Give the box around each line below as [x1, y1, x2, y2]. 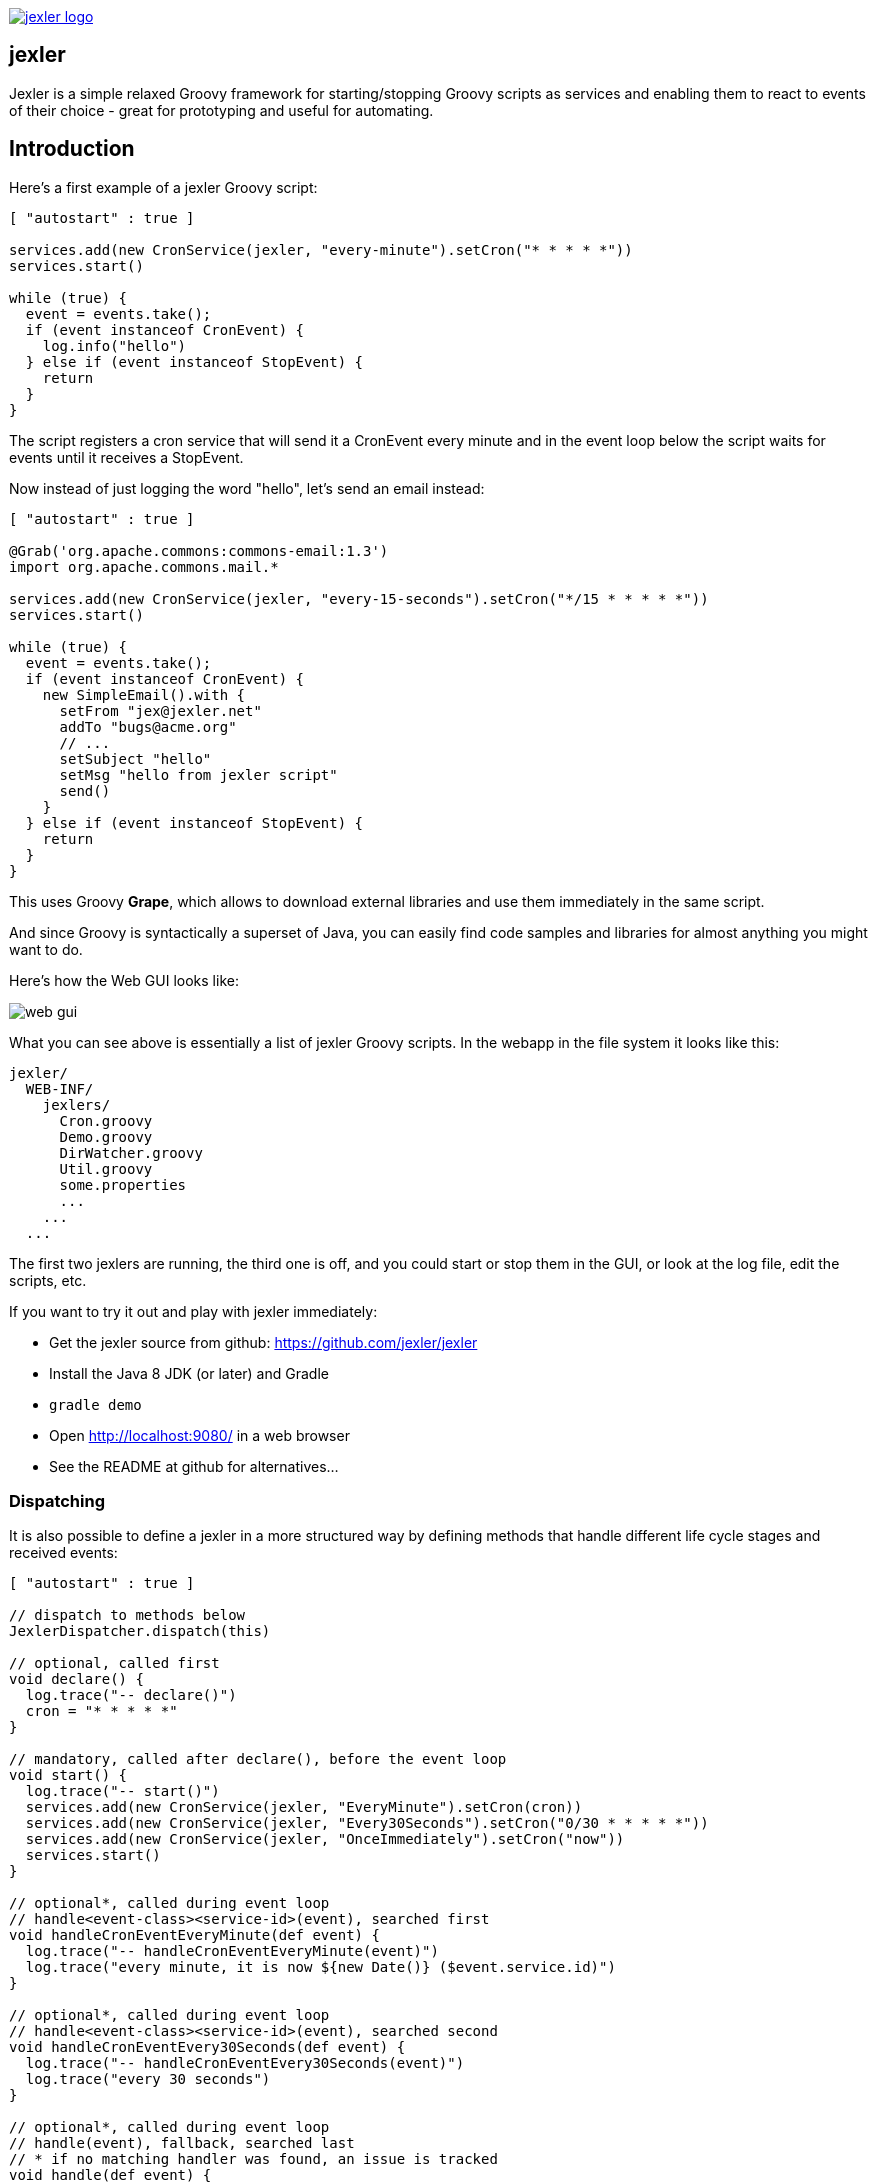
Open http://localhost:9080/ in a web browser [49, 1426, 350, 1444]
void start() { [9, 1767, 128, 1784]
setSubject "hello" [59, 750, 212, 767]
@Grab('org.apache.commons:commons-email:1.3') [9, 542, 389, 559]
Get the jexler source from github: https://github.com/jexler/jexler [49, 1333, 478, 1351]
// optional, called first [9, 1655, 220, 1672]
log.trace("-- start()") [25, 1783, 220, 1800]
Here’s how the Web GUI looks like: [9, 971, 239, 989]
